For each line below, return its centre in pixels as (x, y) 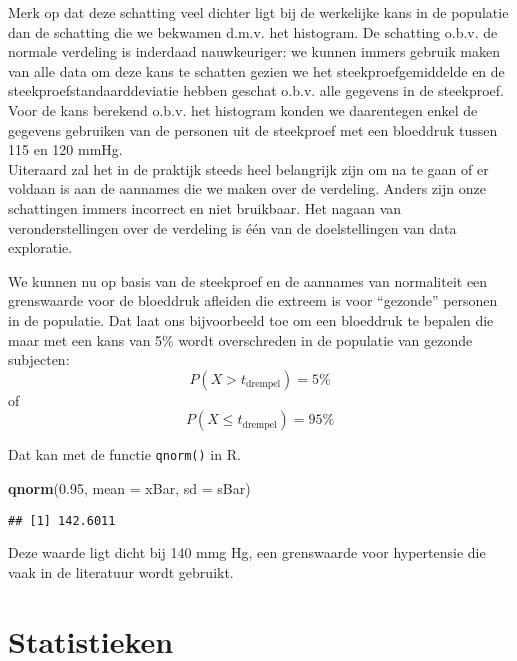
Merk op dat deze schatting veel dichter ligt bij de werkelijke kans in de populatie (258, 12)
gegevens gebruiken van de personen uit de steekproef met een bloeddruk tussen (253, 129)
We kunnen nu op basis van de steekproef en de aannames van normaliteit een (248, 280)
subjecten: (39, 359)
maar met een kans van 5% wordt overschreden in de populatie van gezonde (240, 339)
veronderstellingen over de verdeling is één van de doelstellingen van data (232, 227)
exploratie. (40, 247)
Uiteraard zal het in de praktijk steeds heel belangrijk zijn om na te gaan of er (248, 168)
